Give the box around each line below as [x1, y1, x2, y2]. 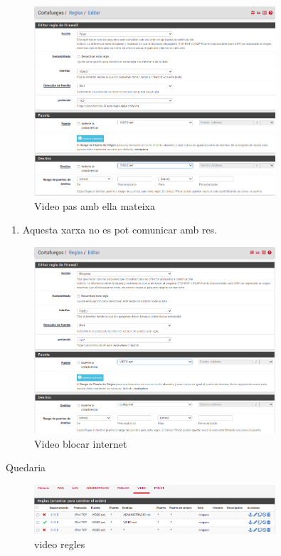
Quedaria [6, 460, 46, 475]
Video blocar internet [34, 436, 127, 451]
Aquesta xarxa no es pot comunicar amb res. [22, 222, 218, 237]
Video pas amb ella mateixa [34, 198, 156, 213]
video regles [34, 536, 85, 551]
